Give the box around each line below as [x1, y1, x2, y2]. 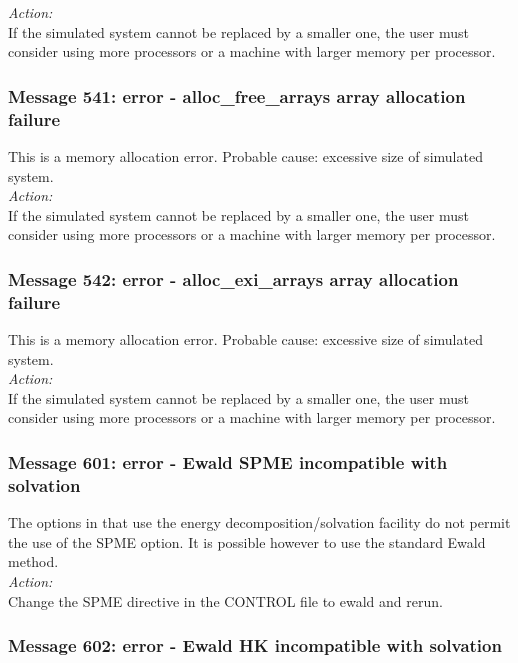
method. [8, 551, 59, 572]
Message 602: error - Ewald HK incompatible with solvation [8, 633, 502, 658]
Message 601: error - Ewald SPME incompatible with [8, 449, 448, 474]
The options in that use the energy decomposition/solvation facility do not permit [8, 512, 511, 533]
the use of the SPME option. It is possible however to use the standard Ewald [8, 531, 486, 552]
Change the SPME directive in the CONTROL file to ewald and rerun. [8, 590, 443, 611]
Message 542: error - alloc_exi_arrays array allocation [8, 266, 459, 291]
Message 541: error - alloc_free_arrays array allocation [8, 83, 466, 108]
